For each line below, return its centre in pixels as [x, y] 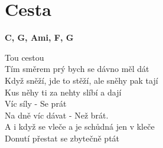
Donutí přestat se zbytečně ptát [62, 138]
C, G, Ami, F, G [39, 37]
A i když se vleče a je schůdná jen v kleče [80, 126]
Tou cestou [25, 57]
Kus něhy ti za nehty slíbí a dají [63, 92]
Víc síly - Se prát [36, 103]
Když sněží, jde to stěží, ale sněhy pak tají [81, 80]
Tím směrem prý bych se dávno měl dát [77, 69]
